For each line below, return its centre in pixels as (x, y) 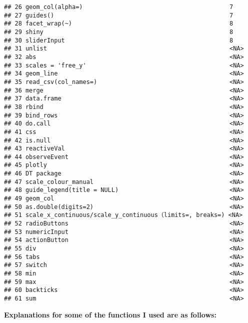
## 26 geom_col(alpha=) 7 (119, 7)
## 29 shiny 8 (119, 32)
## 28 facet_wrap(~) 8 (119, 24)
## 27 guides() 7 (119, 15)
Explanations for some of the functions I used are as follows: (110, 314)
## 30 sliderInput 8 (119, 40)
